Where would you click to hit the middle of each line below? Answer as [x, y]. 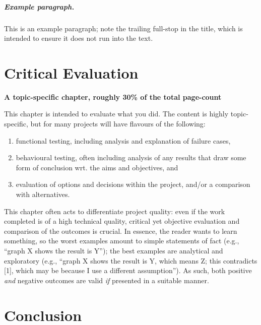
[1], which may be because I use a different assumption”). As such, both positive [128, 270]
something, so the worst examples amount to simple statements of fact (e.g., [122, 241]
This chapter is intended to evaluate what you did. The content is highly [116, 114]
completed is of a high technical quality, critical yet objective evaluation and [122, 221]
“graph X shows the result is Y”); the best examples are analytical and [114, 250]
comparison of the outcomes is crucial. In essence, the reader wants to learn [121, 231]
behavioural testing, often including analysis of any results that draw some [131, 157]
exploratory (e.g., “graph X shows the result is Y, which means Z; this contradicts [131, 260]
